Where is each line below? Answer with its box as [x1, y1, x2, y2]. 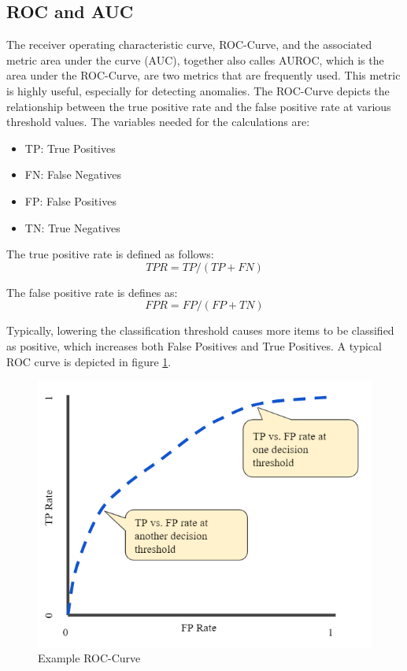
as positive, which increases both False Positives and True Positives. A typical [6, 337, 382, 354]
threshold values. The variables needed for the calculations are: [6, 113, 310, 130]
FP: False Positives [24, 192, 117, 209]
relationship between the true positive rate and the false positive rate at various [6, 98, 391, 114]
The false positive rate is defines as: [6, 284, 178, 300]
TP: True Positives [24, 139, 116, 156]
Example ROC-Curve [38, 650, 141, 666]
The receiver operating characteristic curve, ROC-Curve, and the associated [6, 36, 372, 53]
